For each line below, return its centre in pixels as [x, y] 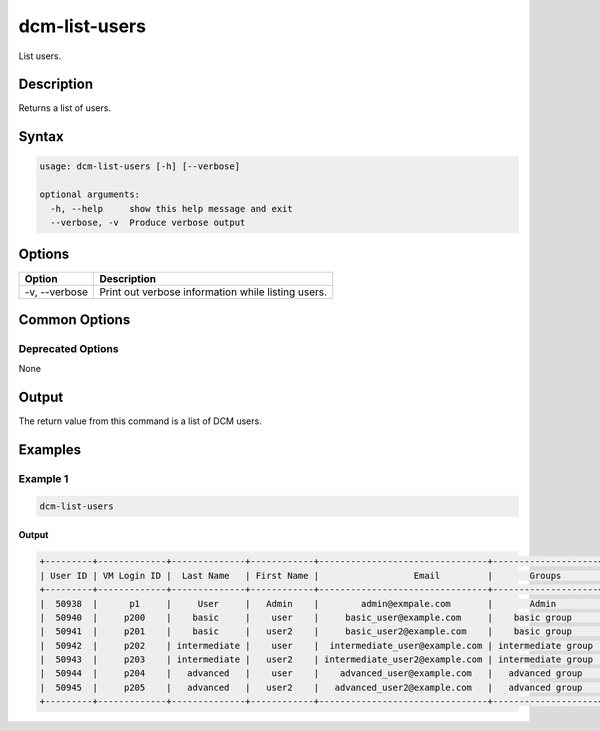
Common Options [74, 319]
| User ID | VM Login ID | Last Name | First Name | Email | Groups [300, 575]
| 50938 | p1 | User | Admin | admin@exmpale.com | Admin [298, 603]
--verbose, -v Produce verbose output [148, 223]
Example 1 [43, 478]
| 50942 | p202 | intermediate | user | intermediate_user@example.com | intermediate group [316, 645]
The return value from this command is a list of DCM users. [140, 421]
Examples [50, 449]
